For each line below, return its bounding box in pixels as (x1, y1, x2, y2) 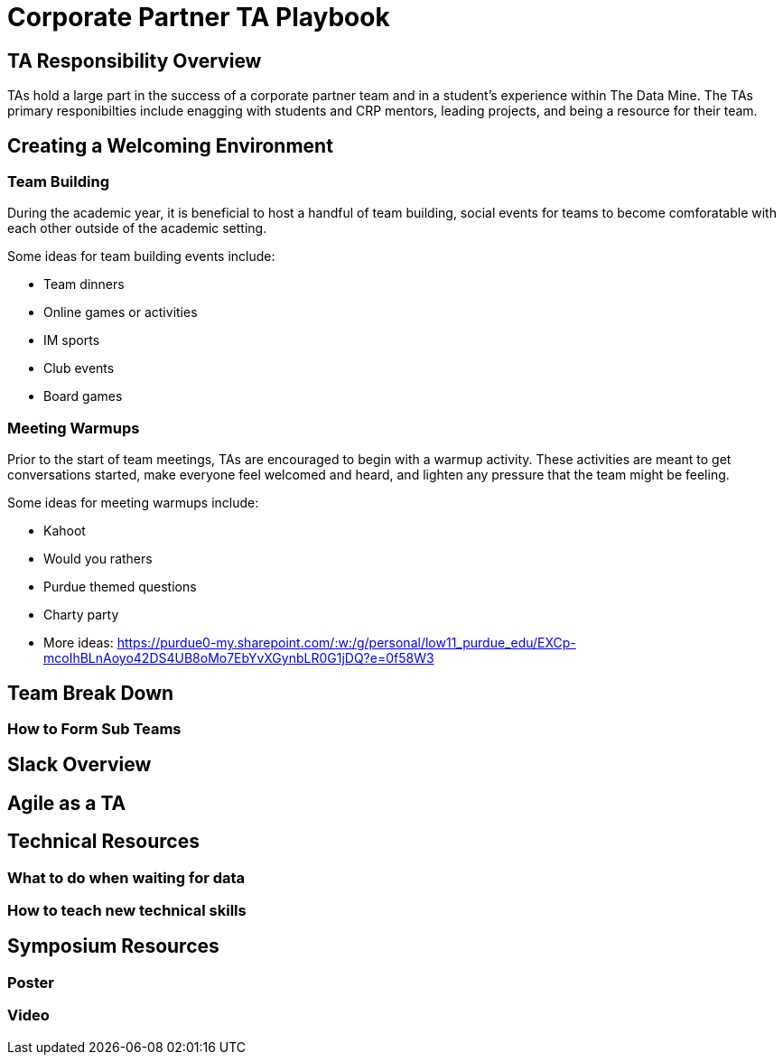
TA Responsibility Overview (7, 49, 262, 72)
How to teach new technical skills (7, 901, 247, 920)
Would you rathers (43, 551, 153, 567)
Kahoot (43, 523, 86, 539)
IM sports (43, 332, 100, 349)
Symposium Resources (7, 935, 219, 958)
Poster (7, 973, 54, 992)
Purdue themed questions (43, 579, 197, 595)
